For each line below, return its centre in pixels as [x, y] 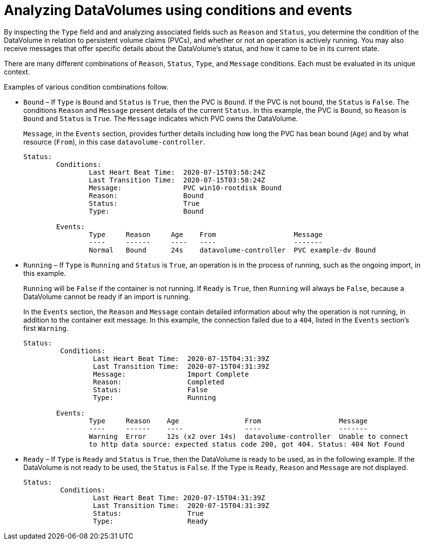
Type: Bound [146, 211]
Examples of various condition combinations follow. [86, 87]
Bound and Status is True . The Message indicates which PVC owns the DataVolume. [161, 118]
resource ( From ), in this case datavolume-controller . [115, 142]
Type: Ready [150, 521]
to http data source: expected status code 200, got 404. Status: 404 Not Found [247, 444]
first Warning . [46, 328]
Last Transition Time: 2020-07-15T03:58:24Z [177, 180]
